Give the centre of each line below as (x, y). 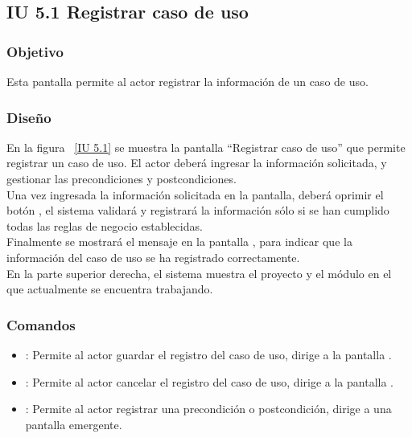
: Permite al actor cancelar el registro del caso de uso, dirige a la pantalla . (209, 381)
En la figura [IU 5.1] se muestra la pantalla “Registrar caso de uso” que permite (206, 147)
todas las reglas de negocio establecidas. (105, 225)
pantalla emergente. (74, 424)
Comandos (41, 324)
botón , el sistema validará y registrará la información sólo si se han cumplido (198, 210)
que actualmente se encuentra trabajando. (110, 289)
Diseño (29, 117)
